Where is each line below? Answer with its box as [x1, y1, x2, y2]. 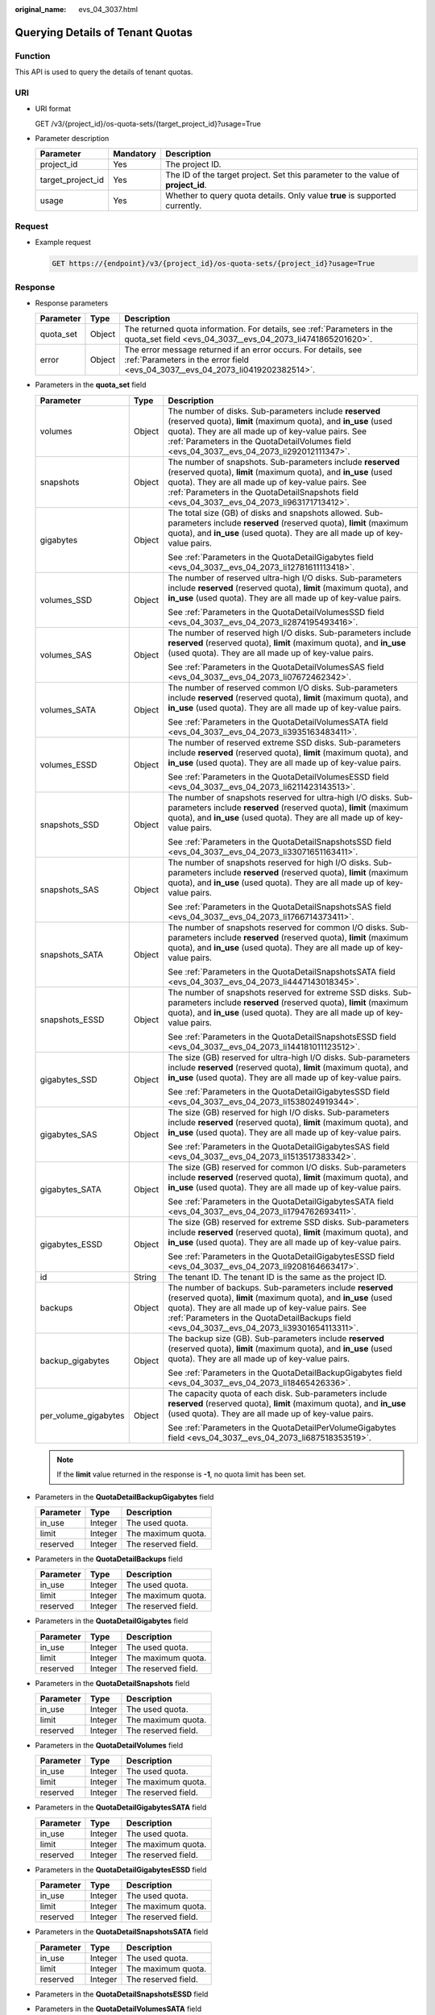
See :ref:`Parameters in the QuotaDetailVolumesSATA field [168, 716, 388, 727]
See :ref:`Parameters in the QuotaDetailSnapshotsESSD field [168, 1031, 396, 1042]
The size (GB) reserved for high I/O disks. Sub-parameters [168, 1107, 390, 1118]
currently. [165, 200, 202, 211]
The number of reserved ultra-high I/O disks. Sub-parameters [168, 572, 402, 584]
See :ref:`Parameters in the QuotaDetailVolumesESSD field [168, 771, 390, 782]
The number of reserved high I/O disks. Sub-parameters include [168, 627, 412, 638]
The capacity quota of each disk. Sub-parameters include [168, 1387, 387, 1398]
